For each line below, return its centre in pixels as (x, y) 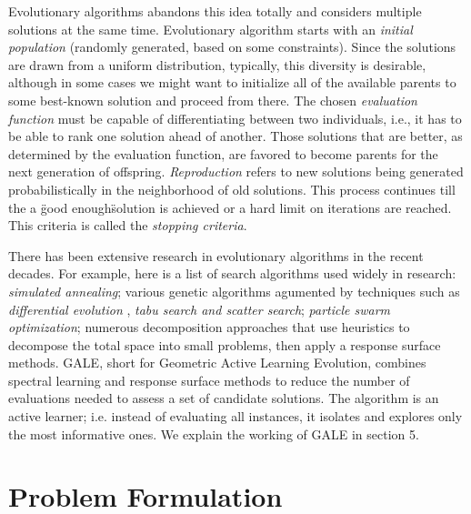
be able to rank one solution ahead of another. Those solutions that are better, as (235, 136)
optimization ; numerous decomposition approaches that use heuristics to (209, 327)
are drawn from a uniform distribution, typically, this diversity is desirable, (217, 64)
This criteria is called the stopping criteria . (128, 225)
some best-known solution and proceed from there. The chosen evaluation (213, 100)
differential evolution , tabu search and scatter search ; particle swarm (200, 309)
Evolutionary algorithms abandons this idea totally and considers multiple (215, 11)
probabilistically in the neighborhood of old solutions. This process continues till (232, 189)
